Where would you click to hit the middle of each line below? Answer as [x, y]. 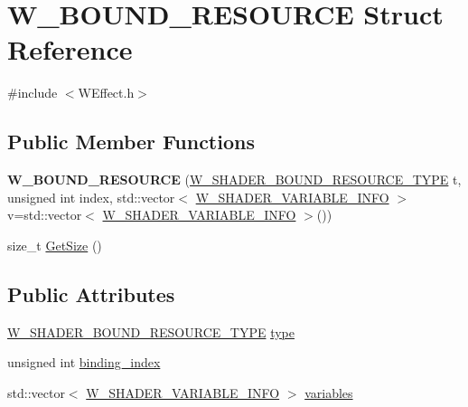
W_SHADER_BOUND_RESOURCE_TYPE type [151, 331]
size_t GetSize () [55, 245]
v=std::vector [45, 215]
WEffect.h [106, 93]
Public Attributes [91, 293]
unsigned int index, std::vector [91, 197]
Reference [70, 49]
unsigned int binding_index [84, 362]
